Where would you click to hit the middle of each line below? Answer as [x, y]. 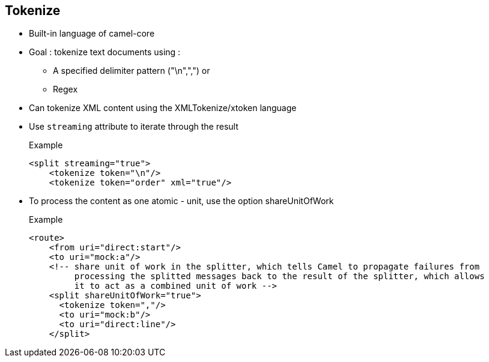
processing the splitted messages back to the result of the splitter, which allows [279, 276]
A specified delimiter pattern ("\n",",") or [132, 71]
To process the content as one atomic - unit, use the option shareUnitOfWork [181, 201]
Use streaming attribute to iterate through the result [134, 127]
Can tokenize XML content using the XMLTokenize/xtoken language [163, 108]
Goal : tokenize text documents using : [105, 52]
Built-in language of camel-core [92, 34]
